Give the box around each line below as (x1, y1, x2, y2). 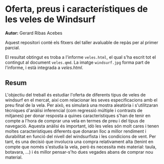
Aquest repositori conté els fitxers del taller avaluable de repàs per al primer (5, 39, 159, 45)
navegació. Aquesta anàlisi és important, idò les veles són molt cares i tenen (5, 123, 159, 129)
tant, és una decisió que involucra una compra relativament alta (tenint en (5, 139, 153, 144)
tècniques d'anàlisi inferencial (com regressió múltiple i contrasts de (5, 107, 143, 113)
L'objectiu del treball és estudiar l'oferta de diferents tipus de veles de (5, 92, 146, 97)
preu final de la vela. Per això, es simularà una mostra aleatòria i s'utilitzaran (5, 102, 158, 108)
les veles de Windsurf (5, 14, 96, 25)
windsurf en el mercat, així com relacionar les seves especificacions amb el (5, 97, 158, 103)
